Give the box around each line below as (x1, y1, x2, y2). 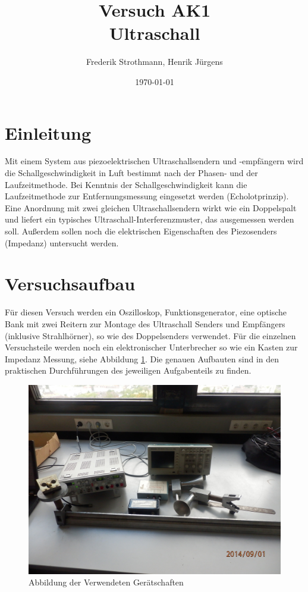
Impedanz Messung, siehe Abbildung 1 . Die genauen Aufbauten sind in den (5, 352, 279, 365)
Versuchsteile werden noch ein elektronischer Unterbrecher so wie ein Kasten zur (5, 341, 298, 353)
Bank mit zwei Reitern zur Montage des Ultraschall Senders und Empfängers (5, 317, 285, 330)
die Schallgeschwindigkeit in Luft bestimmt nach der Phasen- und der (5, 167, 258, 179)
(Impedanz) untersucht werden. (5, 236, 119, 249)
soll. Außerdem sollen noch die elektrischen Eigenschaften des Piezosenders (5, 225, 277, 237)
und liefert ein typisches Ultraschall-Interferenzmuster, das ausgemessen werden (5, 213, 294, 225)
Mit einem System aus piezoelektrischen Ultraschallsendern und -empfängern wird (5, 155, 304, 167)
